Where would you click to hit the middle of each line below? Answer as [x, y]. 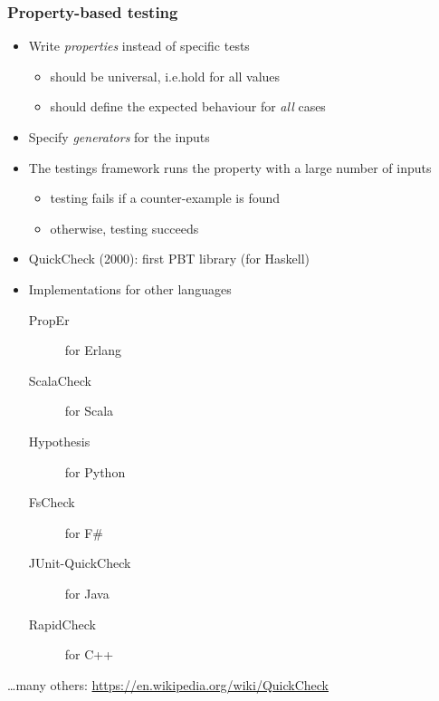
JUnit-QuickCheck [80, 563]
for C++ [89, 654]
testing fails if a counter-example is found [165, 198]
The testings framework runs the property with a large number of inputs [230, 167]
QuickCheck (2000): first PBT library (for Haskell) [169, 259]
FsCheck [52, 502]
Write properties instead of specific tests [139, 46]
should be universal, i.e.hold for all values [165, 76]
